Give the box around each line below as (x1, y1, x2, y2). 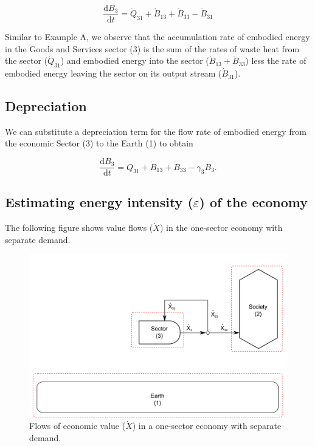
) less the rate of (245, 54, 306, 67)
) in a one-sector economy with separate (132, 419, 282, 432)
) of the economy (199, 193, 308, 211)
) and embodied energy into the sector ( (60, 54, 209, 67)
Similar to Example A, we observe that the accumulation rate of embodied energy (5, 30, 310, 43)
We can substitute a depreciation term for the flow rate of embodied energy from (5, 125, 306, 137)
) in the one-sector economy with (159, 221, 283, 234)
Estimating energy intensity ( (5, 193, 193, 211)
